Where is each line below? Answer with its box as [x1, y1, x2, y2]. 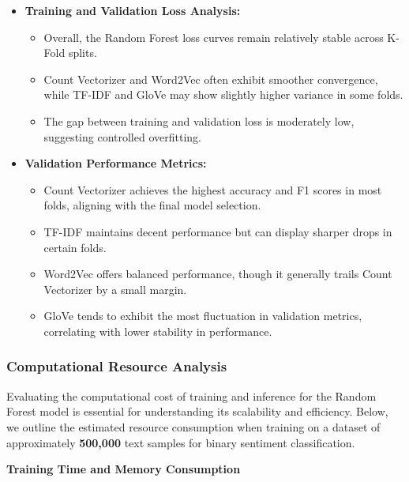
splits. [68, 44, 97, 61]
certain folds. [43, 239, 107, 255]
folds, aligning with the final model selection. [43, 197, 261, 213]
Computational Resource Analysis [6, 356, 227, 376]
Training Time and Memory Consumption [6, 461, 241, 477]
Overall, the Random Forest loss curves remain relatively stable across [43, 28, 384, 45]
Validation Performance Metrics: [24, 155, 207, 171]
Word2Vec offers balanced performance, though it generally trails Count [43, 265, 392, 282]
